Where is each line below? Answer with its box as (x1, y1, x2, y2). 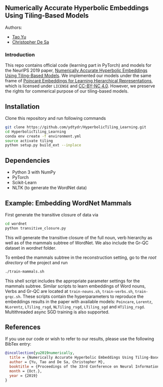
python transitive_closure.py (5, 226, 66, 231)
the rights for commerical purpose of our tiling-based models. (5, 88, 129, 94)
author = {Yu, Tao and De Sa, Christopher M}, (9, 360, 105, 365)
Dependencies (5, 156, 50, 165)
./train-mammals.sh (5, 269, 45, 274)
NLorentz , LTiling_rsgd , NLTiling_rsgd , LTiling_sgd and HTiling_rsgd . (5, 304, 146, 310)
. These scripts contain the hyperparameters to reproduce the (20, 293, 144, 299)
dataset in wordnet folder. (5, 245, 57, 251)
